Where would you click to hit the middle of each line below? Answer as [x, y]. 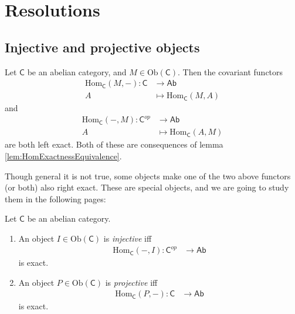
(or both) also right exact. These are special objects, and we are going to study [147, 187]
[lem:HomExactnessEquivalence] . [63, 156]
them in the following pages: [55, 198]
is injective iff [128, 238]
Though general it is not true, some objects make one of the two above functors [148, 176]
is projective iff [131, 282]
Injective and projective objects [102, 47]
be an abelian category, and [77, 71]
